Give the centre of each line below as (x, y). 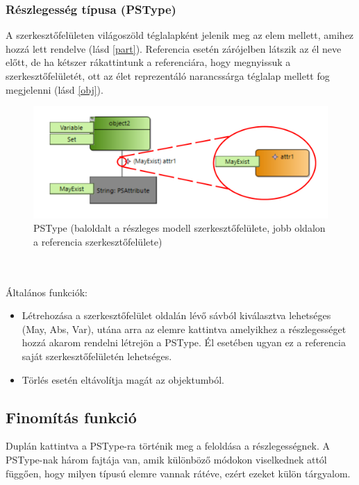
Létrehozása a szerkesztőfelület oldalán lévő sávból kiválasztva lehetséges (176, 315)
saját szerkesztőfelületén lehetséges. (97, 356)
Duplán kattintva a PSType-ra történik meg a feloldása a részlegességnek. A (168, 446)
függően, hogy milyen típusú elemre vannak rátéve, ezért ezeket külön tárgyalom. (178, 473)
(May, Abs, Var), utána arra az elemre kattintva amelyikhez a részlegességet (184, 329)
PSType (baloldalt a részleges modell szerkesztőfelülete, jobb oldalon (179, 228)
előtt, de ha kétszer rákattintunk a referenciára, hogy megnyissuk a (148, 62)
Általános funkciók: (47, 292)
